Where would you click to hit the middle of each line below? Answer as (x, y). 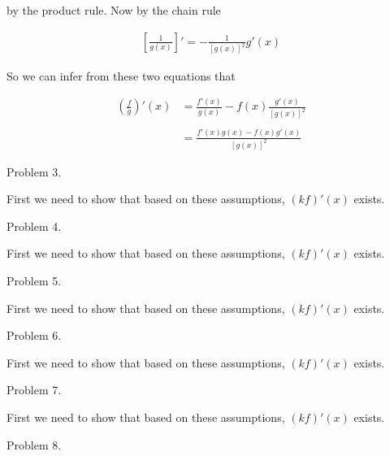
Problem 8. (34, 444)
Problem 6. (34, 335)
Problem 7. (34, 390)
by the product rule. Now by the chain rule (114, 10)
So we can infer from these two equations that (121, 75)
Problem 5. (34, 281)
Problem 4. (34, 226)
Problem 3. (34, 171)
